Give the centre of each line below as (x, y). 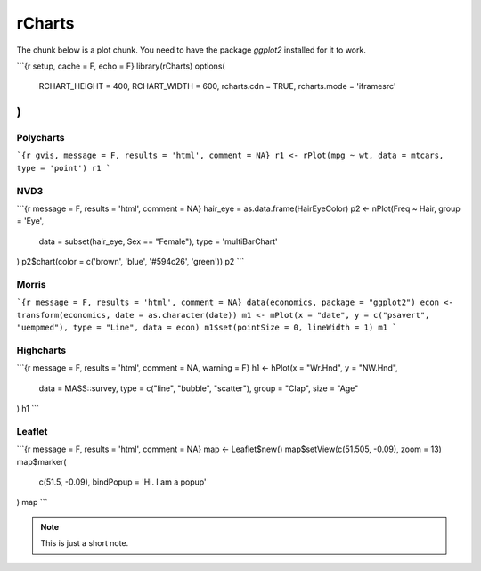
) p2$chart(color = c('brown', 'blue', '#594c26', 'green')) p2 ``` (130, 262)
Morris (31, 284)
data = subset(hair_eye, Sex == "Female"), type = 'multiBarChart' (158, 241)
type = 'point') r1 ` (64, 168)
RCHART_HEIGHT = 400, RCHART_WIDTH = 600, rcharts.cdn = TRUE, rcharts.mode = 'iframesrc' (217, 86)
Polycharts (41, 138)
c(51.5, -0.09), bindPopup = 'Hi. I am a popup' (122, 482)
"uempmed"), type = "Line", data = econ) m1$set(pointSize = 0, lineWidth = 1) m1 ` (207, 328)
